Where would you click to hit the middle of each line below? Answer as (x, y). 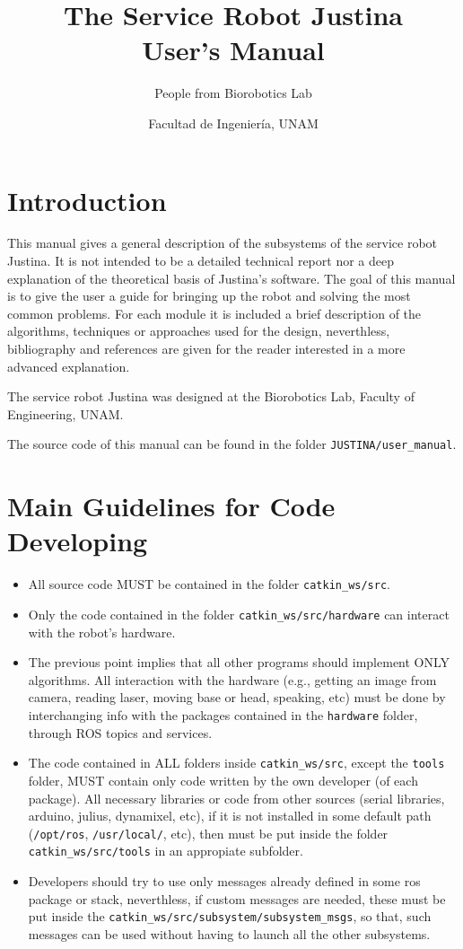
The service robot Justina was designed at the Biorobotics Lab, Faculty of (211, 396)
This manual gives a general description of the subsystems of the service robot (223, 243)
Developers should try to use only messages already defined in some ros (224, 881)
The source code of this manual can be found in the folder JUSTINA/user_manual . (232, 444)
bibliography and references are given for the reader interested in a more (206, 348)
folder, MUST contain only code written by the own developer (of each (223, 780)
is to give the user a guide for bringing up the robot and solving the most (209, 296)
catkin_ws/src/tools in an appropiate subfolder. (166, 851)
